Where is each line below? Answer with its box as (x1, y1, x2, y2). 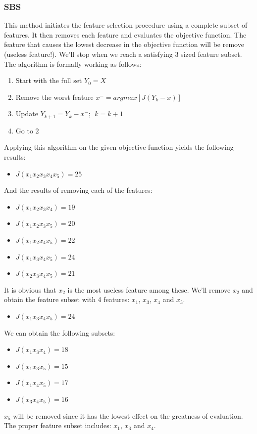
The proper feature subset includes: (4, 420, 111, 431)
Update (15, 108, 38, 119)
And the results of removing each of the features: (4, 185, 153, 195)
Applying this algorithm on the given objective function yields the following (4, 142, 234, 152)
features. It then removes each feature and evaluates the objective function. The (4, 29, 247, 40)
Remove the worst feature (15, 91, 94, 102)
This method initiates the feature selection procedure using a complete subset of (4, 20, 248, 30)
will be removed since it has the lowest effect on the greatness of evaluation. (13, 410, 243, 421)
